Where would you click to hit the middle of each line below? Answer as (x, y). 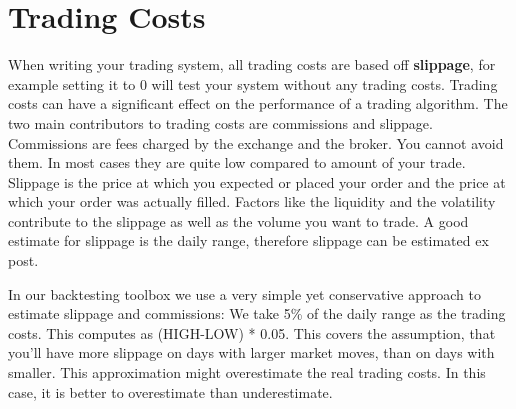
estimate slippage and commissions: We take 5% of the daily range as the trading (257, 313)
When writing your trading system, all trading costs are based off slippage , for (252, 64)
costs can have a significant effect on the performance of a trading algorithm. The (258, 103)
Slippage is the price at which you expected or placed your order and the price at (257, 181)
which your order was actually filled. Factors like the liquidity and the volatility (252, 201)
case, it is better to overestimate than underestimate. (170, 391)
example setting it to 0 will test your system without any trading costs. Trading (253, 83)
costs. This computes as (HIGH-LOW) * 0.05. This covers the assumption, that (252, 332)
